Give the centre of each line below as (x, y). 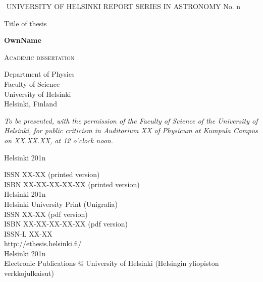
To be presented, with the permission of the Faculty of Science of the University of (131, 120)
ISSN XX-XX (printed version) (52, 174)
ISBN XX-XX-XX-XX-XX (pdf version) (66, 224)
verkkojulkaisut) (29, 273)
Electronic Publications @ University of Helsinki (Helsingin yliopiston (112, 263)
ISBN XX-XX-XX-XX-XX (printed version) (72, 184)
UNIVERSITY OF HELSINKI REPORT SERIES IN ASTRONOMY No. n (123, 6)
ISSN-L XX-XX (28, 233)
